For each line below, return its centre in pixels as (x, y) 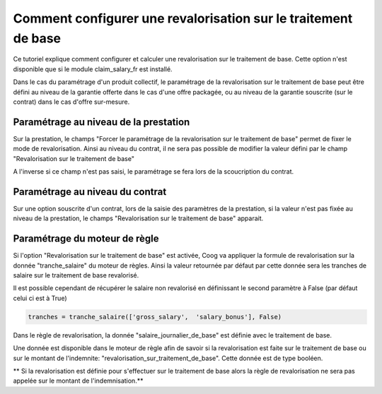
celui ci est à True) (40, 298)
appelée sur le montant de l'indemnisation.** (78, 381)
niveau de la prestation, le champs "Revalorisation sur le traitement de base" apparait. (138, 218)
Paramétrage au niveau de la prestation (102, 122)
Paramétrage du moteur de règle (86, 239)
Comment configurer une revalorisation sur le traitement (183, 18)
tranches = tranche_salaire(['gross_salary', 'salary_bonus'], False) (155, 317)
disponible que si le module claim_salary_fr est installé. (93, 69)
